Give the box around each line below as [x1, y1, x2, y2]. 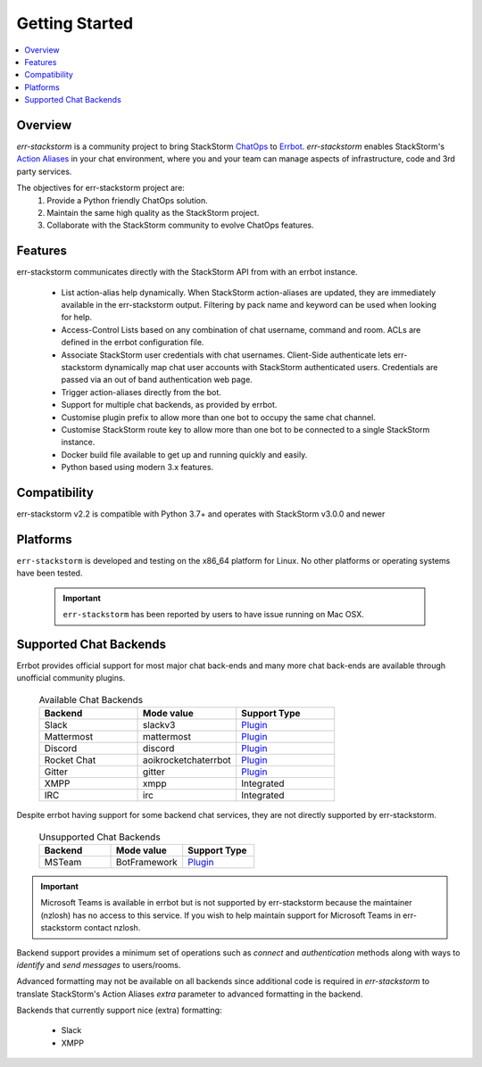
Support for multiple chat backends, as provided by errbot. [61, 400, 278, 410]
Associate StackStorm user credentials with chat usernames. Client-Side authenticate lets [61, 349, 392, 360]
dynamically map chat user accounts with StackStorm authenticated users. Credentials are [104, 362, 438, 372]
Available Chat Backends [38, 693, 143, 706]
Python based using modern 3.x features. [61, 462, 214, 473]
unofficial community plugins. [16, 673, 126, 683]
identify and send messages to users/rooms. [16, 959, 181, 970]
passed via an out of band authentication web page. [61, 375, 253, 385]
